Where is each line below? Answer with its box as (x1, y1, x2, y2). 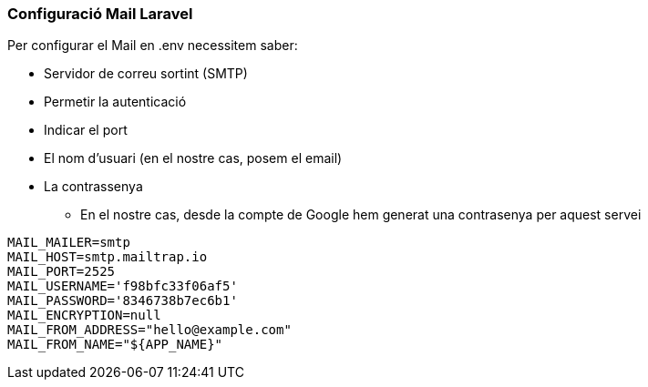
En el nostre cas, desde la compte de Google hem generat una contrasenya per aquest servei (80, 207, 642, 223)
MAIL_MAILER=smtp (7, 235, 130, 250)
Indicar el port (44, 122, 128, 138)
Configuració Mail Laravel (7, 5, 193, 23)
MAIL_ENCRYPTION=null (7, 308, 161, 323)
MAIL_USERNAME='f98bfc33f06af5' (7, 279, 238, 294)
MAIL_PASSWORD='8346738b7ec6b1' (7, 293, 238, 309)
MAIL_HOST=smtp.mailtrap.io (7, 250, 208, 265)
